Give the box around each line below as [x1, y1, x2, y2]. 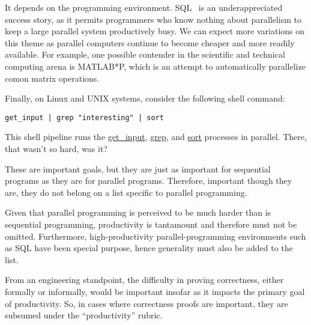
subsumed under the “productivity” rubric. [5, 309, 163, 321]
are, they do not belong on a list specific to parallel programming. [5, 186, 247, 198]
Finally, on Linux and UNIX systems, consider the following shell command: [5, 92, 285, 105]
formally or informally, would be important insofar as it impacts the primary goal [5, 285, 305, 297]
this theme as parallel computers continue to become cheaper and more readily [5, 36, 295, 49]
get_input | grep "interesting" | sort [5, 113, 164, 122]
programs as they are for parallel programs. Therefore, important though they [5, 174, 292, 187]
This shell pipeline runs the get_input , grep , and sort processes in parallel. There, [5, 130, 307, 143]
